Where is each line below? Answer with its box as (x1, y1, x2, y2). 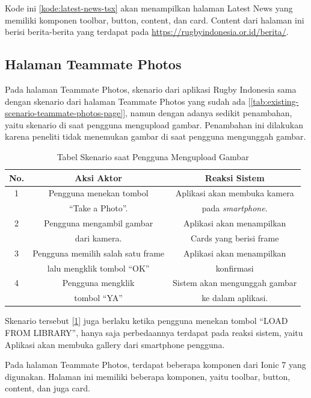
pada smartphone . (202, 202, 268, 214)
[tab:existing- (250, 95, 299, 107)
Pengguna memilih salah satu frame (32, 246, 165, 259)
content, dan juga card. (5, 382, 91, 394)
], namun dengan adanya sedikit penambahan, (123, 107, 292, 119)
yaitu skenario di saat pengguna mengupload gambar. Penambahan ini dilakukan (5, 118, 303, 131)
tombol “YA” (74, 291, 123, 304)
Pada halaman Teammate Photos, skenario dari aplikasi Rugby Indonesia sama (5, 82, 297, 95)
